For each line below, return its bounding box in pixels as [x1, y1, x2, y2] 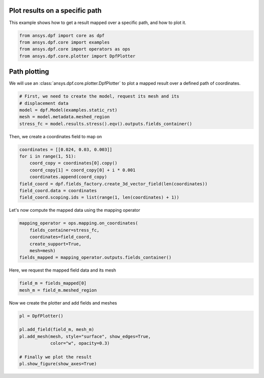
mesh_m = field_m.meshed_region [19, 287, 97, 293]
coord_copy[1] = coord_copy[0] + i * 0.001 [29, 167, 135, 173]
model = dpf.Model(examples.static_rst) [19, 107, 117, 113]
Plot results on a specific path [9, 6, 102, 15]
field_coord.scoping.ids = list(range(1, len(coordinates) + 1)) [19, 195, 179, 201]
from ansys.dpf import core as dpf [19, 32, 105, 38]
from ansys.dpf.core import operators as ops [19, 47, 131, 52]
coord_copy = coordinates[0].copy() [29, 160, 117, 166]
